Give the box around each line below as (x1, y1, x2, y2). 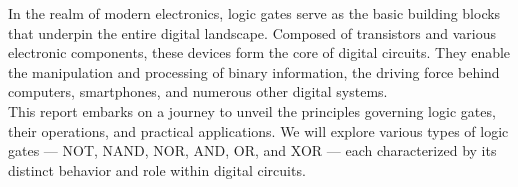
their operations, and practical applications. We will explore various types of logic (8, 120, 509, 141)
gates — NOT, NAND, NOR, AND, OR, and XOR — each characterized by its (8, 140, 497, 161)
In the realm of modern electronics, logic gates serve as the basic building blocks (8, 3, 501, 23)
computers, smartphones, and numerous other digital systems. (8, 81, 388, 102)
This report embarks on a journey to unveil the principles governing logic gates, (8, 100, 496, 121)
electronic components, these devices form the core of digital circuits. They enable (8, 42, 511, 63)
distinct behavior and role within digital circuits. (8, 159, 306, 180)
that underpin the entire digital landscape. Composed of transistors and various (8, 22, 496, 43)
